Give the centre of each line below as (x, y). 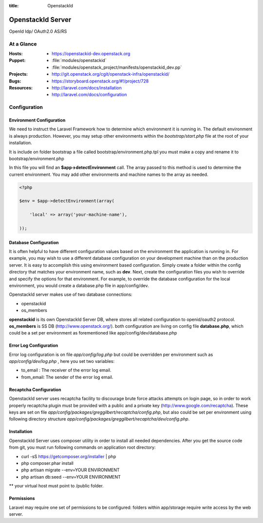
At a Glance (23, 44)
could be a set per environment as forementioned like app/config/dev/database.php (93, 333)
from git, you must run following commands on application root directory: (82, 447)
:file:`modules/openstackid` (79, 61)
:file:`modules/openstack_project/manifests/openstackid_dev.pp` (117, 67)
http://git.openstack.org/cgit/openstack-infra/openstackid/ (111, 74)
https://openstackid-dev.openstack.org (91, 54)
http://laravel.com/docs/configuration (89, 95)
